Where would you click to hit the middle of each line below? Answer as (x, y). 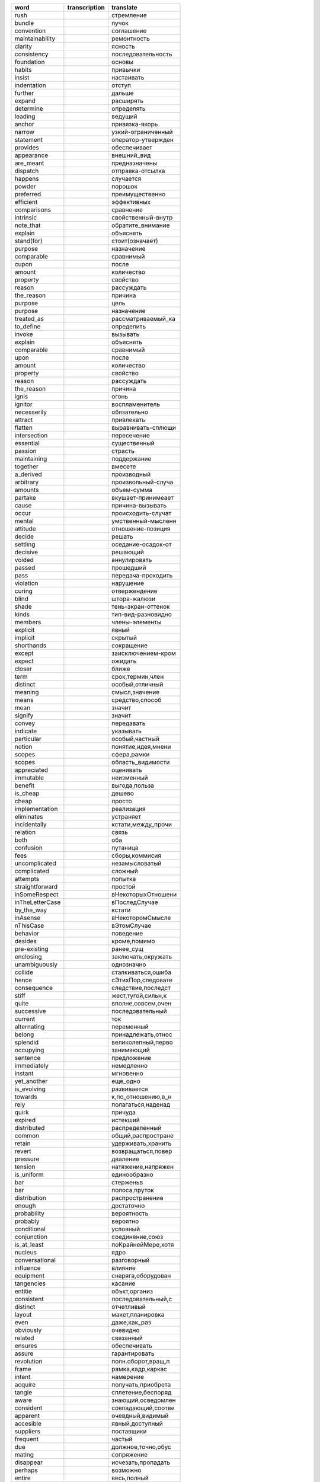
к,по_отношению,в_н (142, 1097)
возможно (127, 1470)
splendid (27, 1042)
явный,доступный (137, 1424)
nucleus (25, 1252)
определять (129, 108)
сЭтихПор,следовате (142, 980)
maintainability (35, 39)
